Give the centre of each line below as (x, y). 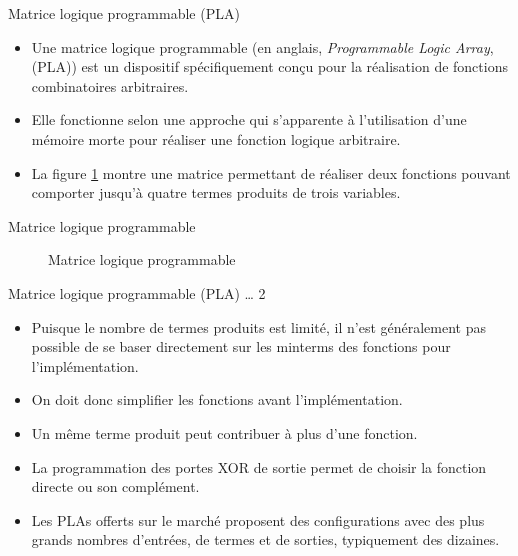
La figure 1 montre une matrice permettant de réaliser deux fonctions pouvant (271, 172)
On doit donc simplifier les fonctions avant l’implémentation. (217, 399)
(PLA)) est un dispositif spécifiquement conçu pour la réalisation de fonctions (269, 66)
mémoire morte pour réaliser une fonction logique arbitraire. (216, 138)
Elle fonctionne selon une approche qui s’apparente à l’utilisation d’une (249, 119)
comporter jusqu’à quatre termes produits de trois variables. (216, 192)
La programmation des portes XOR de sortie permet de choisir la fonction (259, 466)
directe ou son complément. (115, 486)
